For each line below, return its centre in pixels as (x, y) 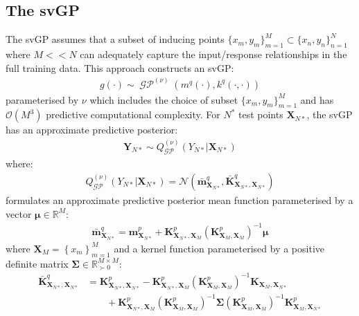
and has (317, 99)
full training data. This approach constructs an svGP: (120, 67)
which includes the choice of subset (164, 99)
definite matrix (37, 263)
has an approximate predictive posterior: (92, 130)
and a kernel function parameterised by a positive (219, 248)
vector (19, 213)
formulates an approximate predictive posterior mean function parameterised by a (179, 199)
